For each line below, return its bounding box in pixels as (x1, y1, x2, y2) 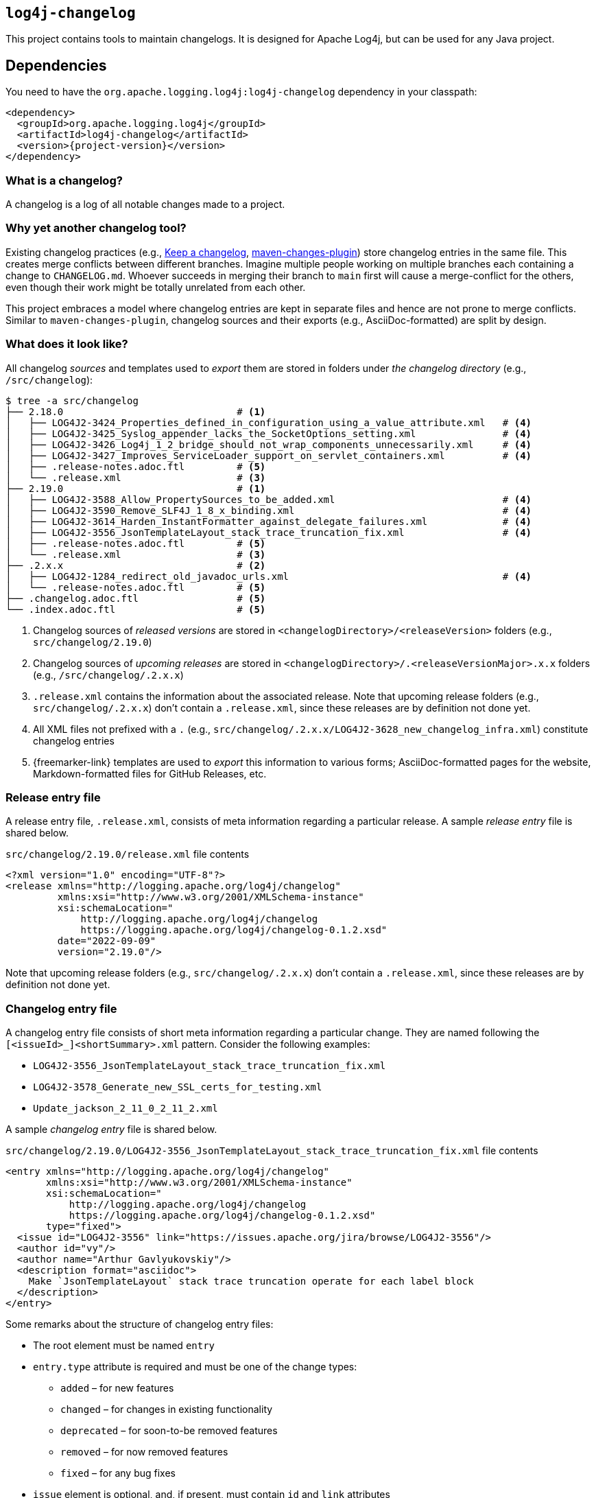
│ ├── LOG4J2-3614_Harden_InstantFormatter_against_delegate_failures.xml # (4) (5, 515, 532, 527)
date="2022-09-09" (57, 935, 156, 947)
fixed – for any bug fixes (60, 1467, 176, 1479)
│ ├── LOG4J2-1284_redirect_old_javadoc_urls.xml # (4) (5, 570, 532, 582)
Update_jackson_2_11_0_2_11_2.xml (33, 1103, 218, 1114)
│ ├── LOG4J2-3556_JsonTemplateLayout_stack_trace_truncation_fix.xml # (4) (5, 526, 532, 538)
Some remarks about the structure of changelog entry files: (5, 1318, 274, 1331)
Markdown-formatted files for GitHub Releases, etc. (33, 767, 267, 780)
